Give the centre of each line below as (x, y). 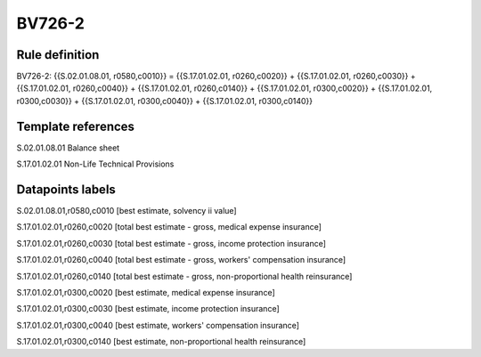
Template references (76, 126)
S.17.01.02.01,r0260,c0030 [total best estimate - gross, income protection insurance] (171, 243)
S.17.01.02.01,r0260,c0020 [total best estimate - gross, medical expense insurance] (169, 227)
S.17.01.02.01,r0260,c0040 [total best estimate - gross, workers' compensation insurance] (181, 260)
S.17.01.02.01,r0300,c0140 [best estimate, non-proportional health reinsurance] (161, 342)
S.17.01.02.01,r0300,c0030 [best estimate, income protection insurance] (148, 309)
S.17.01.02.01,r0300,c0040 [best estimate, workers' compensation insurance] (158, 325)
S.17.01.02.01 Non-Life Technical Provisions (95, 164)
